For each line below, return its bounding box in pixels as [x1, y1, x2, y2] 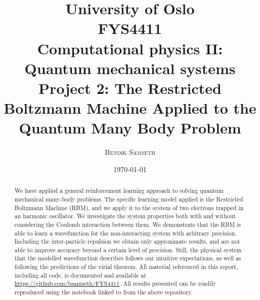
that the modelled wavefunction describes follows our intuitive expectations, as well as [14, 254, 241, 262]
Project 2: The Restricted [38, 77, 222, 98]
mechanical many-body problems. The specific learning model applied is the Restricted [14, 194, 243, 203]
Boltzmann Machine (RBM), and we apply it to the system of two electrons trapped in [14, 203, 244, 212]
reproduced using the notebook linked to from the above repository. [14, 288, 193, 296]
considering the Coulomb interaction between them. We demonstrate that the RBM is [14, 220, 241, 228]
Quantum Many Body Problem [19, 117, 241, 138]
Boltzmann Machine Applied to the [4, 97, 256, 118]
